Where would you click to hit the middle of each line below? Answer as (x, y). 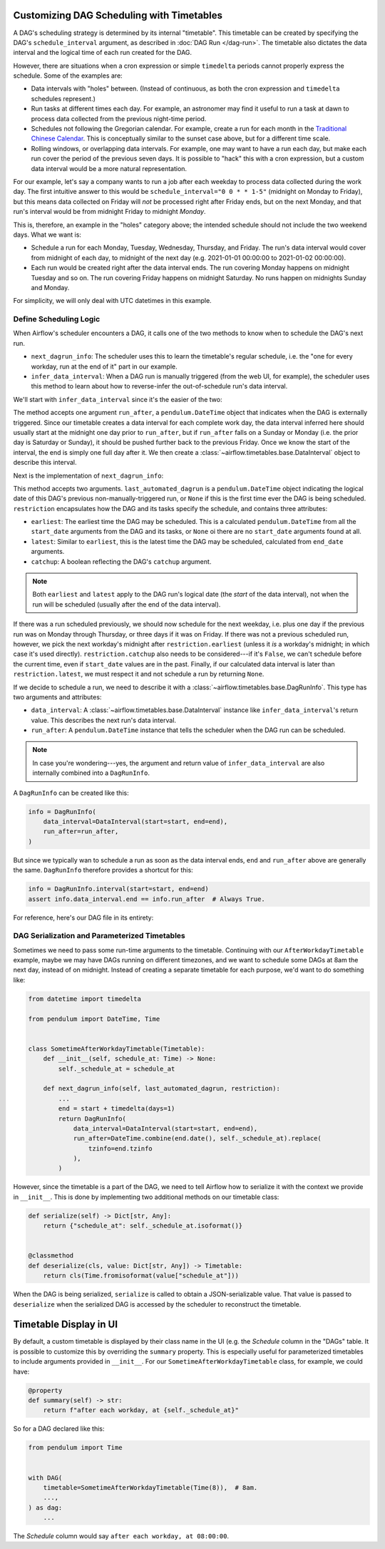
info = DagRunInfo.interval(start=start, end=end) (119, 889)
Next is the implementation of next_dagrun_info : (88, 475)
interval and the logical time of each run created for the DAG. (103, 53)
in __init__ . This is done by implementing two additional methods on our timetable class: (146, 1197)
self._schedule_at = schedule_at (117, 1069)
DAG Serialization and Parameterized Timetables (99, 936)
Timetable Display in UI (65, 1325)
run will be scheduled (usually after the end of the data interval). (127, 604)
